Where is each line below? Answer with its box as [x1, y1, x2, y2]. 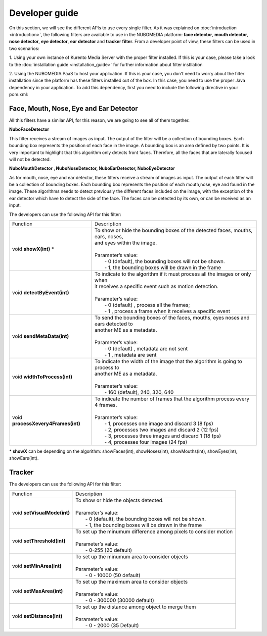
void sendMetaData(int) [12, 333, 69, 340]
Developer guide [9, 7, 79, 18]
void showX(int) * [12, 246, 54, 253]
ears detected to [94, 320, 133, 327]
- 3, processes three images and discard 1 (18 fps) [104, 432, 221, 439]
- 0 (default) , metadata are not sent [104, 345, 188, 352]
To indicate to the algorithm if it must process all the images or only [94, 270, 252, 277]
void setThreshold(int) [12, 537, 66, 544]
